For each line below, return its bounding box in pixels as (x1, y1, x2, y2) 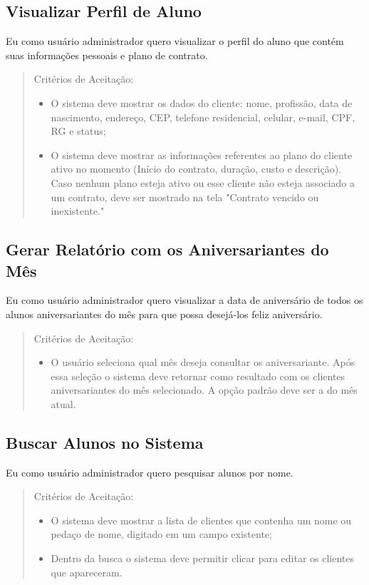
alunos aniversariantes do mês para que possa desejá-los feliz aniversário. (6, 306, 323, 321)
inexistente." (51, 203, 105, 218)
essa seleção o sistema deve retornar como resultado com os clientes (51, 368, 345, 383)
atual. (51, 396, 76, 411)
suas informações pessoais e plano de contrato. (6, 47, 208, 62)
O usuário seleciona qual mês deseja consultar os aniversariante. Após (51, 355, 355, 370)
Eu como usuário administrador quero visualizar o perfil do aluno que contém (6, 34, 344, 49)
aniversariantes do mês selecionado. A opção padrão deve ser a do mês (51, 382, 358, 397)
